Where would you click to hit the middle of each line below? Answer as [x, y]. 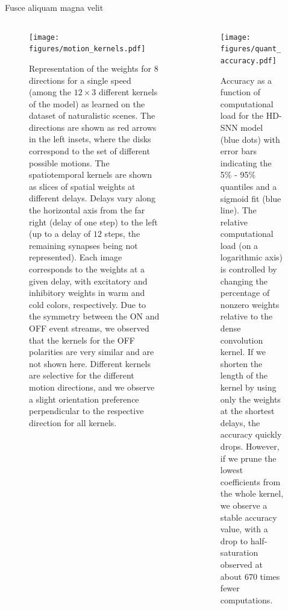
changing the [244, 281]
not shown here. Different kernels [90, 363]
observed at [241, 564]
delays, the [240, 422]
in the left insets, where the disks [90, 139]
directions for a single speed [80, 80]
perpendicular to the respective [86, 411]
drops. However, [250, 446]
